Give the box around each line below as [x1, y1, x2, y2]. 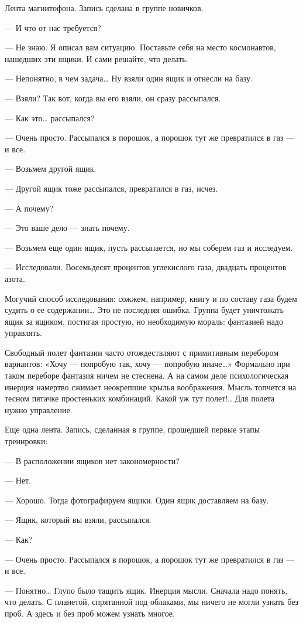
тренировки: [5, 435, 48, 447]
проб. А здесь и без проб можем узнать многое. [5, 607, 175, 619]
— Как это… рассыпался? [5, 111, 95, 124]
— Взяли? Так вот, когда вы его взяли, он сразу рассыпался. [5, 91, 221, 104]
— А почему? [5, 202, 54, 214]
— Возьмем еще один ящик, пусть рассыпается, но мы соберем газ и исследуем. [5, 241, 293, 253]
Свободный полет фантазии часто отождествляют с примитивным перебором [5, 346, 279, 358]
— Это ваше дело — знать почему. [5, 222, 130, 234]
